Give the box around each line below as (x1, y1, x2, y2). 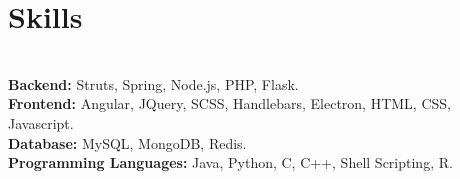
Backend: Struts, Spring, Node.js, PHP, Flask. (8, 73, 299, 94)
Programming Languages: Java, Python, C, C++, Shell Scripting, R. (8, 152, 453, 173)
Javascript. (8, 112, 74, 133)
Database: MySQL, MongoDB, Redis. (8, 132, 247, 153)
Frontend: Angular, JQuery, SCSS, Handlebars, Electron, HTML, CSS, (8, 93, 451, 114)
